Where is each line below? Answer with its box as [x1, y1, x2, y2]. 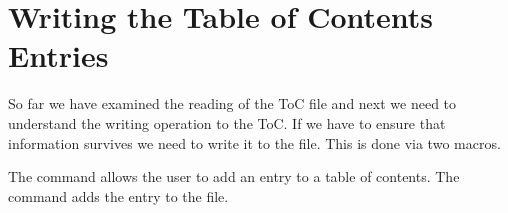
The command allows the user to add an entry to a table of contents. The [8, 166, 460, 187]
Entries [8, 35, 109, 76]
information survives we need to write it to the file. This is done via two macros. [8, 132, 501, 153]
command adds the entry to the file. [8, 185, 229, 206]
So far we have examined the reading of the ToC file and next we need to [8, 93, 457, 114]
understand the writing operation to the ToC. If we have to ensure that [8, 112, 446, 133]
